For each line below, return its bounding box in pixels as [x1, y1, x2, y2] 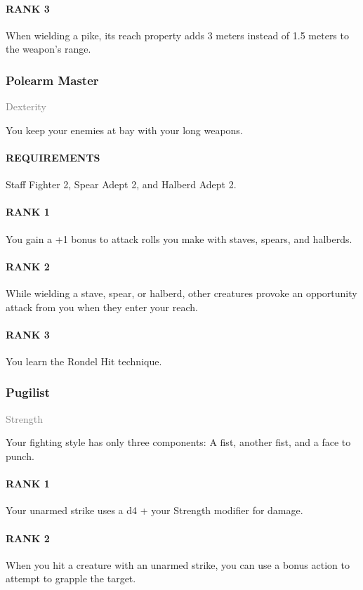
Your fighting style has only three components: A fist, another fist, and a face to [6, 435, 351, 450]
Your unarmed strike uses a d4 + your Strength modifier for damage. [6, 503, 303, 518]
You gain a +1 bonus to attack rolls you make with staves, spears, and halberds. [6, 231, 352, 246]
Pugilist [6, 383, 51, 401]
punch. [6, 448, 34, 463]
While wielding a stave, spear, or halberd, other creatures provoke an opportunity [6, 285, 357, 300]
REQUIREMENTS [6, 150, 100, 164]
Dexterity [6, 99, 46, 114]
